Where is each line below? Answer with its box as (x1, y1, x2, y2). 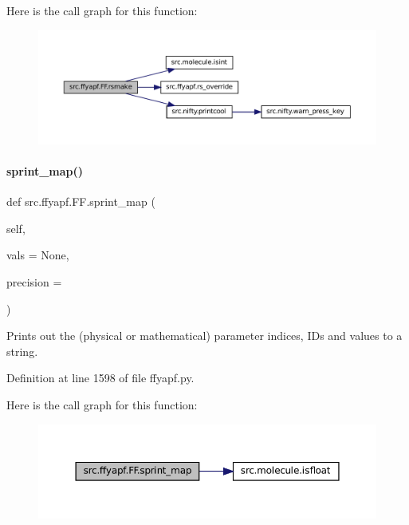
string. (6, 342, 38, 359)
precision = (6, 274, 62, 290)
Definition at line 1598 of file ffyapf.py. (6, 369, 195, 386)
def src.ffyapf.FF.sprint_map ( (6, 193, 155, 210)
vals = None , (6, 247, 69, 263)
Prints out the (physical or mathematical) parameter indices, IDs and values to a (6, 327, 403, 344)
